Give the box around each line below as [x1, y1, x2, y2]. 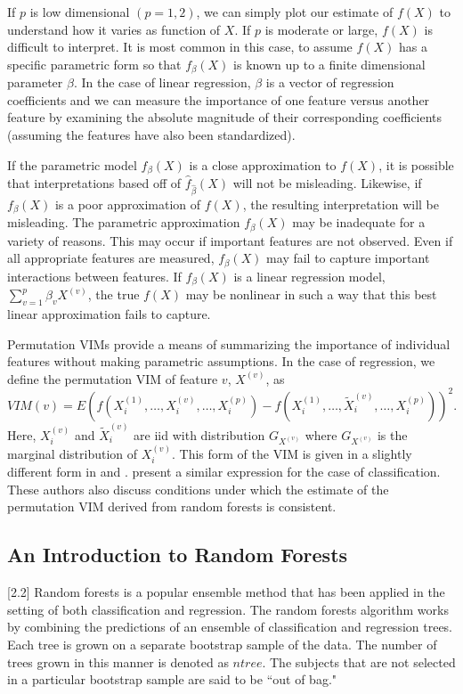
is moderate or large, [264, 20, 378, 38]
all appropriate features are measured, [7, 249, 215, 267]
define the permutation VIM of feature [7, 369, 218, 388]
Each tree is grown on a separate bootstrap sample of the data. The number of [7, 635, 437, 654]
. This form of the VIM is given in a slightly [171, 444, 412, 462]
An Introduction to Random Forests [7, 541, 348, 568]
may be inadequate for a [292, 213, 426, 232]
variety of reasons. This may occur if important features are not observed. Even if [7, 231, 453, 249]
